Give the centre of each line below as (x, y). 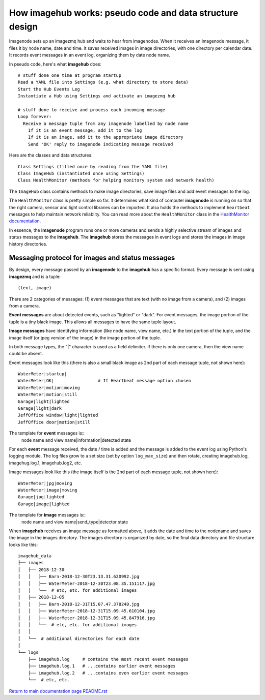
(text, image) (35, 288)
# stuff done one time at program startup (70, 75)
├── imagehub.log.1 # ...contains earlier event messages (102, 666)
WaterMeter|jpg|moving (45, 483)
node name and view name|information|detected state (76, 440)
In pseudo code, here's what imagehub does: (55, 64)
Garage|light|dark (40, 409)
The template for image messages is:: (47, 515)
